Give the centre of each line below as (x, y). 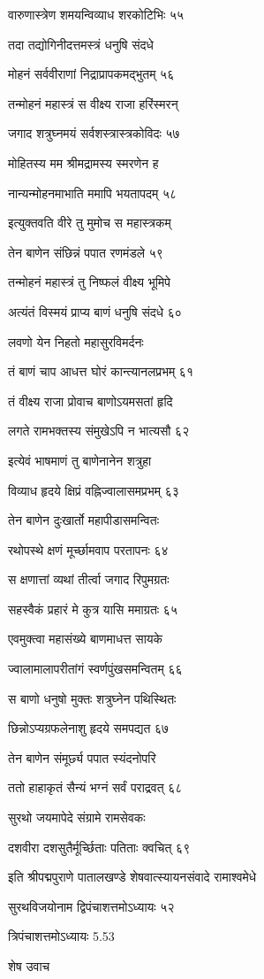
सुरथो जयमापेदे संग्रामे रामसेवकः (77, 817)
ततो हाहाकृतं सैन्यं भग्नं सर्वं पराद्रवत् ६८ (95, 787)
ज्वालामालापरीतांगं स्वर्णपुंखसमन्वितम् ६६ (95, 669)
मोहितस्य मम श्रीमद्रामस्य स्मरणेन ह (83, 162)
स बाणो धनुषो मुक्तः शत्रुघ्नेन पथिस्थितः (92, 698)
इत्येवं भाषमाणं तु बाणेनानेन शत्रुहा (80, 460)
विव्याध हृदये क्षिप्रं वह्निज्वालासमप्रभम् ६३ (94, 490)
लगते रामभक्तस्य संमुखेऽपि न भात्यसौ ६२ (99, 431)
